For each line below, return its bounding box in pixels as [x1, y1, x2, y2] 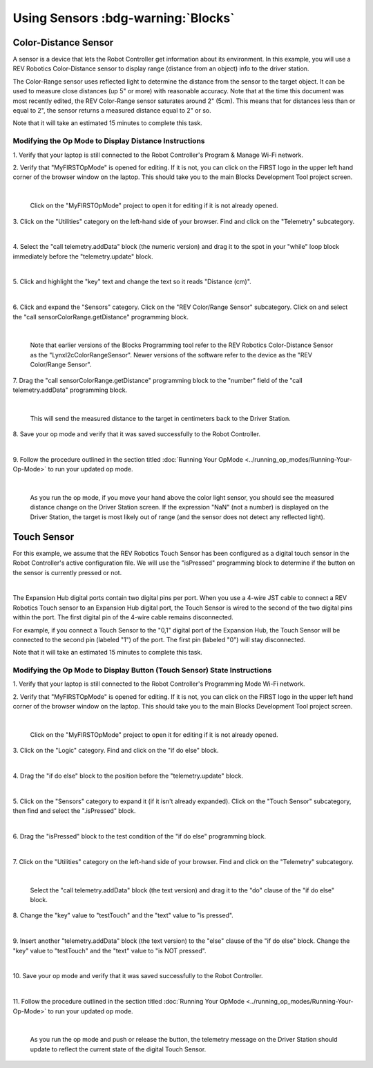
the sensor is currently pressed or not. [12, 568, 122, 577]
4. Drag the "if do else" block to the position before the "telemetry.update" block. [12, 771, 244, 780]
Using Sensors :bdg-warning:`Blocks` [12, 10, 235, 26]
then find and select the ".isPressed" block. [12, 807, 136, 815]
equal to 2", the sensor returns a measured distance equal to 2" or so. [12, 106, 212, 115]
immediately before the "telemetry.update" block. [12, 252, 153, 261]
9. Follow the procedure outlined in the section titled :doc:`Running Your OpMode [12, 455, 244, 463]
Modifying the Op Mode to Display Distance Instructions [12, 136, 205, 146]
